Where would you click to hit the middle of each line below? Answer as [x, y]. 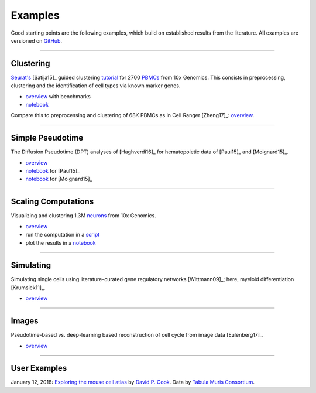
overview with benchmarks [58, 96]
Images [25, 321]
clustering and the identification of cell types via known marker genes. [96, 86]
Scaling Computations [52, 202]
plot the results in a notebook [61, 242]
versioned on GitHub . [37, 40]
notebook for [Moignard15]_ [59, 179]
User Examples [39, 368]
